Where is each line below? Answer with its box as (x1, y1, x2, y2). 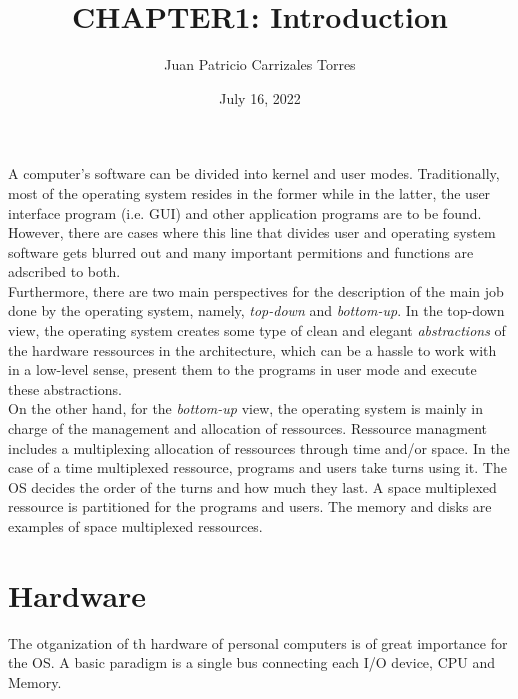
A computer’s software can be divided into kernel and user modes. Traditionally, (8, 163, 500, 184)
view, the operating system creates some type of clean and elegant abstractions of (8, 320, 506, 341)
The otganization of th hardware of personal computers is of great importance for (8, 632, 508, 653)
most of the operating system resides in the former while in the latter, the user (8, 182, 491, 203)
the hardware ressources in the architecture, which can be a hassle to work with (8, 339, 497, 360)
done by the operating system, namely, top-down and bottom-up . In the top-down (8, 300, 505, 321)
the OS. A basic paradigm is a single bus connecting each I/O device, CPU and (8, 652, 496, 673)
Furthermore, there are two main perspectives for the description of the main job (8, 280, 504, 301)
